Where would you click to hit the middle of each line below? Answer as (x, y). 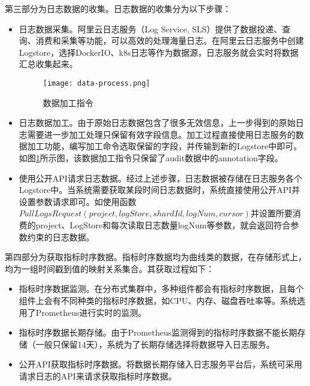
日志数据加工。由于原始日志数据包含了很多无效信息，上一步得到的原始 (157, 123)
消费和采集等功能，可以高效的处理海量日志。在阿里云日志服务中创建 (170, 40)
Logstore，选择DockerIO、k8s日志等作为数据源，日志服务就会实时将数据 (159, 52)
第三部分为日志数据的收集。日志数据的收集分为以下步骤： (118, 8)
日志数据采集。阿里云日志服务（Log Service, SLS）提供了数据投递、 (151, 28)
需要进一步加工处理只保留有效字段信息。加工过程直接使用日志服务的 (161, 134)
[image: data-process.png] (96, 83)
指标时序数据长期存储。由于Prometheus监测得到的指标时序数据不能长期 (158, 332)
